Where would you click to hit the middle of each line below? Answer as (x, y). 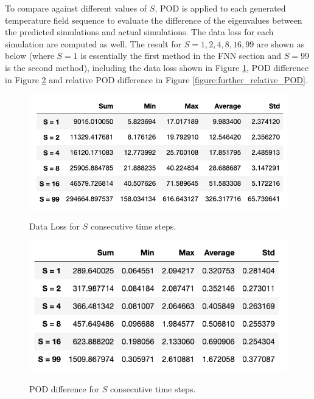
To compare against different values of (76, 8)
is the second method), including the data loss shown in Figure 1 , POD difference (157, 67)
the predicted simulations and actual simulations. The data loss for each (139, 32)
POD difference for (65, 389)
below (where (30, 56)
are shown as (281, 43)
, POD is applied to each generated (220, 8)
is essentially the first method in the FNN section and (181, 56)
